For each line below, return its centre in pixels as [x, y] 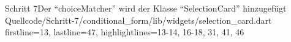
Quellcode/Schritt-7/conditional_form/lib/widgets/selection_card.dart [138, 20]
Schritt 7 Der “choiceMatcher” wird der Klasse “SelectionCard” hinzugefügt [146, 8]
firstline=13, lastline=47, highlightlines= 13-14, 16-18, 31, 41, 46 [125, 32]
